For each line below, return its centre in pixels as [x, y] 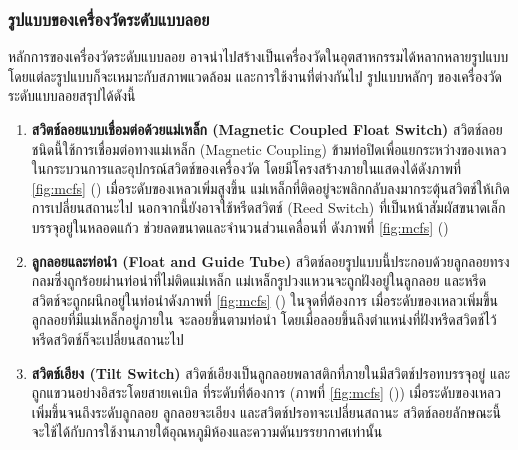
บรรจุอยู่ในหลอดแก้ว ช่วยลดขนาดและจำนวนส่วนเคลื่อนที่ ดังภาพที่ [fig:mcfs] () [240, 226]
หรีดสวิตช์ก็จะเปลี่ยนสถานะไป [107, 338]
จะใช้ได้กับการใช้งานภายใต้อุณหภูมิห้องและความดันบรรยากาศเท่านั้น [207, 431]
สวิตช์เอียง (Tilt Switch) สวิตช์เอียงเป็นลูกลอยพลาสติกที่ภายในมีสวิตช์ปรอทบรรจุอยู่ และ [271, 372]
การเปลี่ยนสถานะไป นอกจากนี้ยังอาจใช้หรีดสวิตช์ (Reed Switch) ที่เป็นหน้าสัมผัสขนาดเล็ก [268, 207]
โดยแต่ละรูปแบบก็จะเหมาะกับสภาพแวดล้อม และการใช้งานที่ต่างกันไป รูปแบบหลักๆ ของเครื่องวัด [255, 75]
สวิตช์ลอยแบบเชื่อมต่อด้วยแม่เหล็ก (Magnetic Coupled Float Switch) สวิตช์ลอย [267, 129]
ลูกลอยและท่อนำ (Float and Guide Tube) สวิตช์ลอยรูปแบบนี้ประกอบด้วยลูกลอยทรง [270, 260]
